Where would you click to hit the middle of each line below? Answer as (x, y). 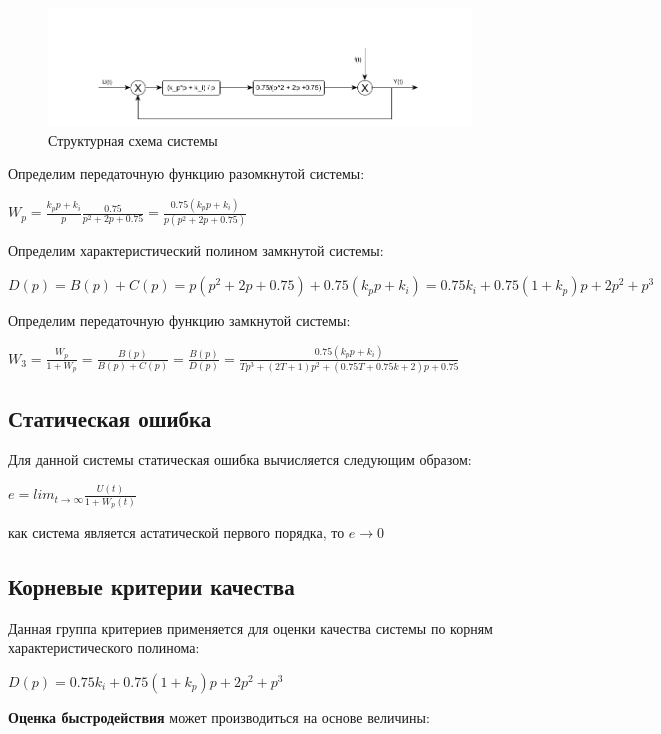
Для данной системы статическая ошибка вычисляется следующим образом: (240, 459)
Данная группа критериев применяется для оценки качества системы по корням (250, 627)
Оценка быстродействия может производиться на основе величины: (219, 717)
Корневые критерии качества (151, 586)
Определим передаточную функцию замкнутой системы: (179, 320)
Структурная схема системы (133, 139)
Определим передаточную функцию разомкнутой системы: (186, 173)
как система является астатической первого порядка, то (176, 532)
